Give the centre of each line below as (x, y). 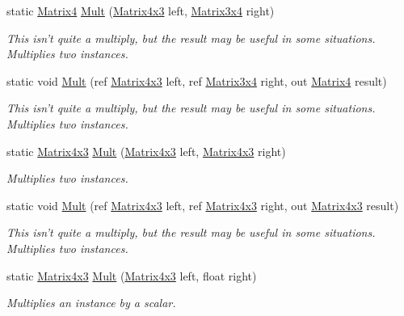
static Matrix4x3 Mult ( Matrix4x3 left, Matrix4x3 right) (146, 151)
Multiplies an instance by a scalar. (91, 303)
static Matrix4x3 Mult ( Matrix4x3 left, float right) (132, 275)
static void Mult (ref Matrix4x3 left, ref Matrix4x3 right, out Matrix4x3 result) (203, 205)
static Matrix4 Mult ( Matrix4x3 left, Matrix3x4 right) (141, 11)
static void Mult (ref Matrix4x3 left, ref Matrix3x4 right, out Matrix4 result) (197, 80)
